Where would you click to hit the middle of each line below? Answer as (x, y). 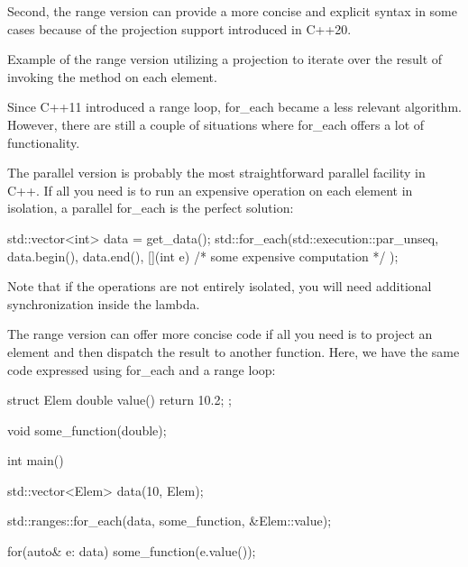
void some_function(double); (87, 430)
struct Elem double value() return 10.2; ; (119, 400)
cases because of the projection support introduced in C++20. (179, 28)
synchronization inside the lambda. (104, 303)
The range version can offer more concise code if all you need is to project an (220, 334)
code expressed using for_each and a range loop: (142, 369)
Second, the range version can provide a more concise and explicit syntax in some (232, 11)
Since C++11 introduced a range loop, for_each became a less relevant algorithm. (234, 107)
